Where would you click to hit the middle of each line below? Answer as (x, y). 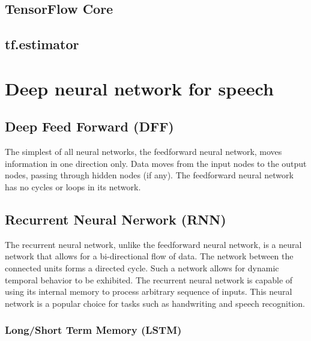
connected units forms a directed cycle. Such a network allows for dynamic (142, 267)
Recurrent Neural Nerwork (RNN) (116, 219)
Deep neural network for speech (139, 88)
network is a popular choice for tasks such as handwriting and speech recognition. (155, 303)
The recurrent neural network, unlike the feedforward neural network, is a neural (153, 244)
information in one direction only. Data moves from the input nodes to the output (156, 163)
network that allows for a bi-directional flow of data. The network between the (149, 256)
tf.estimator (42, 44)
